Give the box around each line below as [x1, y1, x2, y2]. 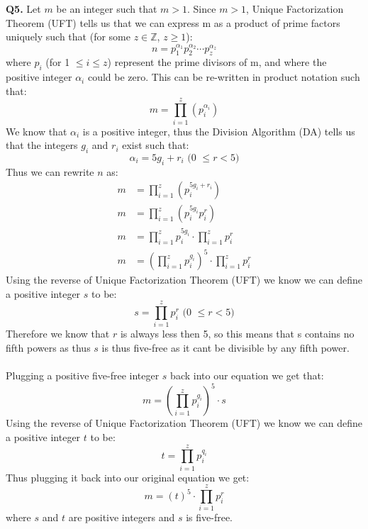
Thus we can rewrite [6, 164, 94, 179]
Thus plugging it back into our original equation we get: [6, 469, 250, 484]
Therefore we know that [6, 326, 110, 341]
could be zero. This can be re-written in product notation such [87, 69, 360, 84]
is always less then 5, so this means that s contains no [120, 326, 355, 341]
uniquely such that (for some [6, 29, 130, 44]
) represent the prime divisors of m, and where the [107, 55, 327, 69]
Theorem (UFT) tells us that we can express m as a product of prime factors [6, 15, 340, 30]
